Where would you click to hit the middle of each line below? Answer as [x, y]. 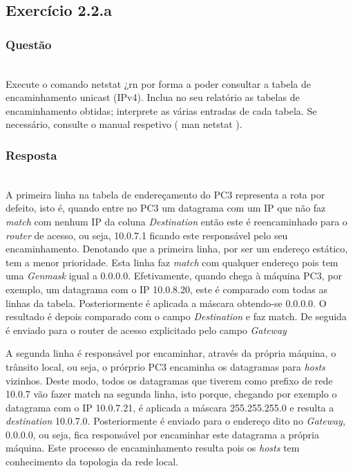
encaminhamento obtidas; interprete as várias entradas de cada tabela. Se [161, 110]
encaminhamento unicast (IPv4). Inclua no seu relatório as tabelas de [153, 97]
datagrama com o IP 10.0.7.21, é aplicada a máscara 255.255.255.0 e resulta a [170, 407]
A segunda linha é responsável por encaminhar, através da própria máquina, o [171, 353]
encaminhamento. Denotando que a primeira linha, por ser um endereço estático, [177, 249]
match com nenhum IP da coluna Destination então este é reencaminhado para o [176, 221]
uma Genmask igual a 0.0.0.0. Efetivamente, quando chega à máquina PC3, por [174, 276]
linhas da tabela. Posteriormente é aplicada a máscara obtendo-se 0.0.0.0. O [166, 303]
